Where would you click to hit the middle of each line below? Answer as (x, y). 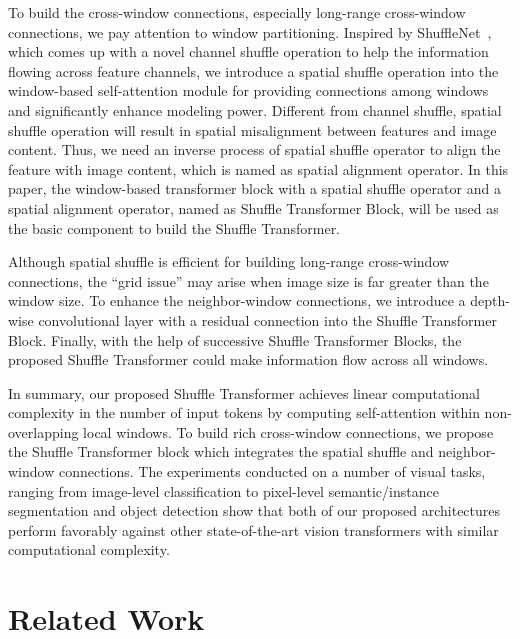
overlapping (43, 431)
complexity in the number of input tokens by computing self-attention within (244, 412)
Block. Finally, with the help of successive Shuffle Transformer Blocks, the (235, 339)
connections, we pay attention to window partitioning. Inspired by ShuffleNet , (250, 31)
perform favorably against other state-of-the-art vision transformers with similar (253, 529)
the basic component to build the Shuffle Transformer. (174, 227)
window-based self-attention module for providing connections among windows (248, 90)
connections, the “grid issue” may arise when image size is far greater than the (248, 280)
